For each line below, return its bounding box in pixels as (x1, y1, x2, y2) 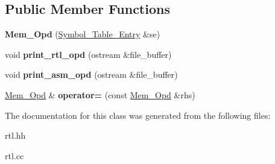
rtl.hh (5, 129, 26, 142)
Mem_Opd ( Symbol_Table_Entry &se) (5, 28, 160, 40)
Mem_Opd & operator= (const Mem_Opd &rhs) (5, 88, 195, 101)
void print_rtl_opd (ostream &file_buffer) (5, 48, 172, 60)
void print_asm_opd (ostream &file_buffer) (5, 68, 178, 81)
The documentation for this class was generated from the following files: (5, 109, 271, 121)
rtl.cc (5, 149, 24, 162)
